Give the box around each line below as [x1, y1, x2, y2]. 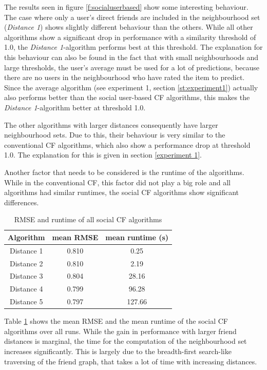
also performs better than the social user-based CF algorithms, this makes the [4, 92, 250, 103]
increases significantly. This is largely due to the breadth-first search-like [4, 345, 232, 356]
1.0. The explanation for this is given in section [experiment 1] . [4, 149, 202, 160]
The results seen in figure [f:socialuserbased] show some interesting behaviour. [4, 2, 249, 12]
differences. [4, 197, 39, 207]
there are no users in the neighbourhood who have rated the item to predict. [4, 72, 245, 83]
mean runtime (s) [105, 231, 169, 242]
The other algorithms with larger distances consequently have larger [4, 119, 218, 130]
